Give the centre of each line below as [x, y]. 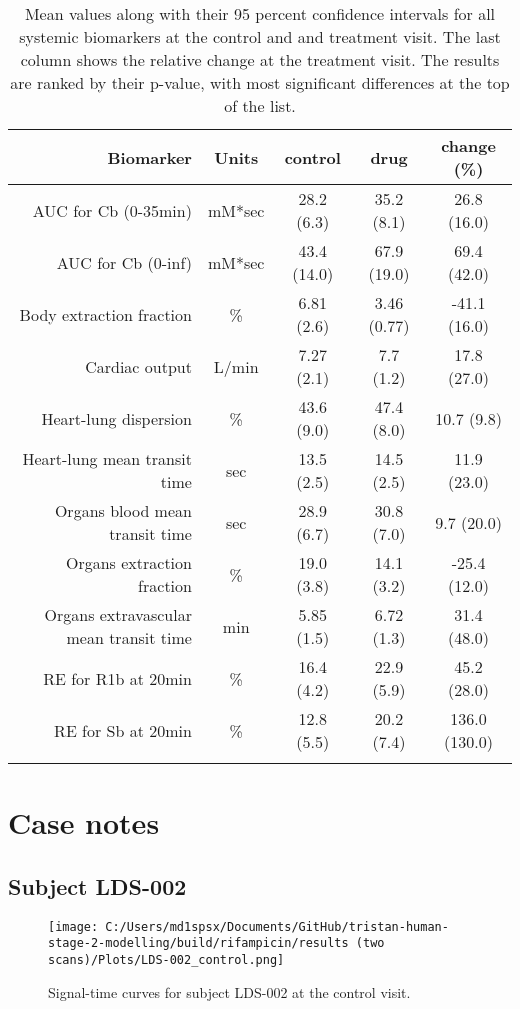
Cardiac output [138, 366]
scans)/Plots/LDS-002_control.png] [166, 959]
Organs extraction [128, 562]
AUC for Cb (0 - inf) [124, 262]
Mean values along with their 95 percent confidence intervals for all [260, 13]
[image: [73, 926]
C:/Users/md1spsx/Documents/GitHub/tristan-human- [277, 926]
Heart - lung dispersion [116, 418]
